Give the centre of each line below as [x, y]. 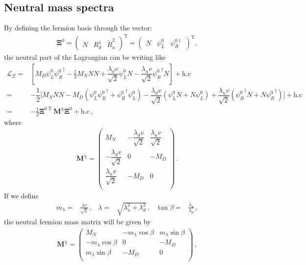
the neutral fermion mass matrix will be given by [78, 222]
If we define [21, 195]
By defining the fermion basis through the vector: [78, 28]
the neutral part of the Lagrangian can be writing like [85, 57]
